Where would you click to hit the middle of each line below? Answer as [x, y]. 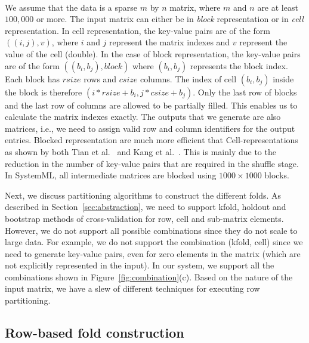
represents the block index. [239, 65]
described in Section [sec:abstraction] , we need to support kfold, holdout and [146, 207]
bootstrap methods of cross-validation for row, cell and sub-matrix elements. [144, 218]
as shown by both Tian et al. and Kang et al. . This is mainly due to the [140, 151]
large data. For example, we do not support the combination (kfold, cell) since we [154, 242]
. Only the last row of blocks [245, 92]
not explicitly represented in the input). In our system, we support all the [140, 265]
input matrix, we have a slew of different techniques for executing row [132, 288]
